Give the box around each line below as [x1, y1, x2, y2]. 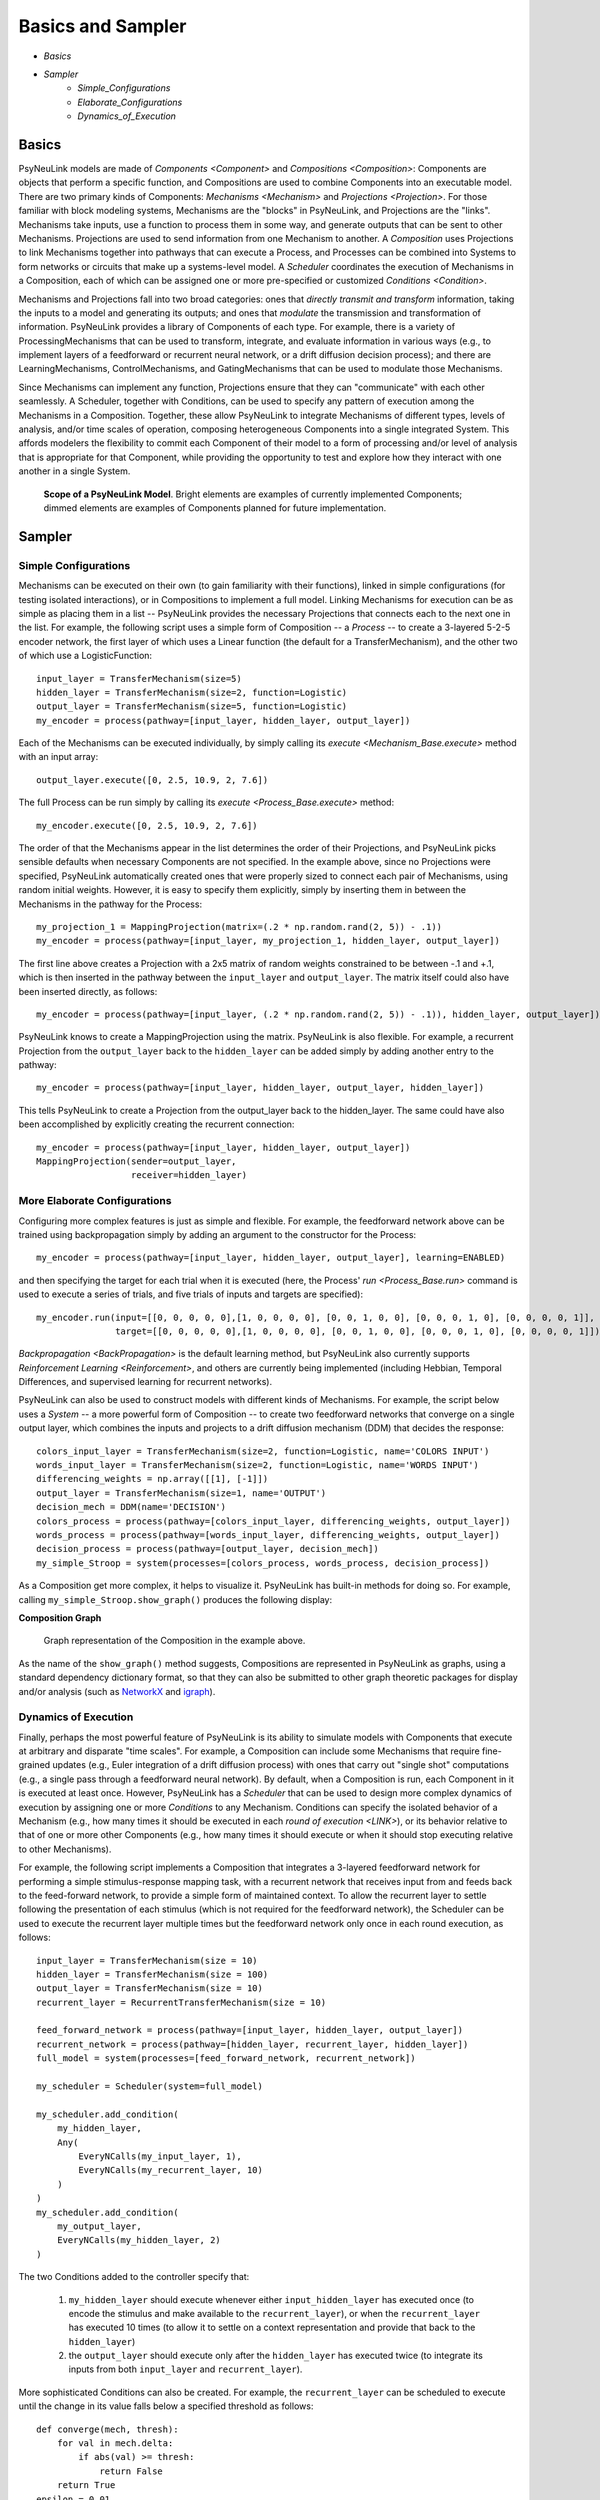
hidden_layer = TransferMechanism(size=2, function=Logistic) [36, 686, 348, 698]
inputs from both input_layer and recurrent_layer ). [68, 2363, 303, 2375]
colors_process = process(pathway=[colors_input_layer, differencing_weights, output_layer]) [36, 1515, 511, 1527]
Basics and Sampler [18, 15, 187, 37]
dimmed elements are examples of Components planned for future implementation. [43, 502, 387, 514]
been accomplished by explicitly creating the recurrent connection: [18, 1118, 295, 1130]
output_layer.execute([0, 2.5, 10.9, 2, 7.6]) [36, 774, 269, 785]
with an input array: [18, 751, 99, 763]
